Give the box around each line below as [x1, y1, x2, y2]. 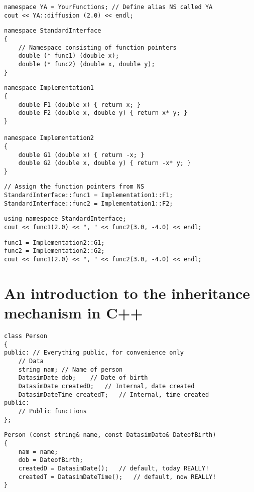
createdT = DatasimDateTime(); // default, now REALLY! [18, 473, 216, 480]
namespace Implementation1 [4, 84, 94, 92]
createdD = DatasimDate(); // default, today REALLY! [18, 464, 209, 472]
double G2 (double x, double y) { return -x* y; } [18, 159, 191, 167]
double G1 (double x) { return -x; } [18, 151, 145, 158]
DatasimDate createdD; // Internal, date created [18, 382, 195, 390]
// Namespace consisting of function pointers [18, 44, 177, 51]
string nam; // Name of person [18, 366, 123, 373]
